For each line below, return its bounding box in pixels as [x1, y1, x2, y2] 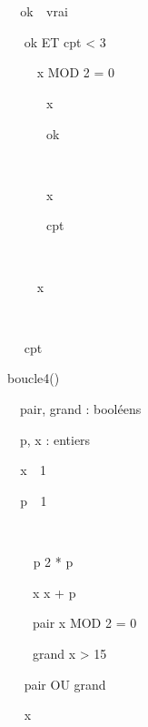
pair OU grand [24, 674, 106, 693]
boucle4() [7, 369, 60, 388]
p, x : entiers [19, 429, 91, 449]
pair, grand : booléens [19, 399, 142, 419]
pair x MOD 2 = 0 [32, 613, 137, 632]
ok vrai [20, 2, 68, 20]
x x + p [32, 582, 76, 601]
